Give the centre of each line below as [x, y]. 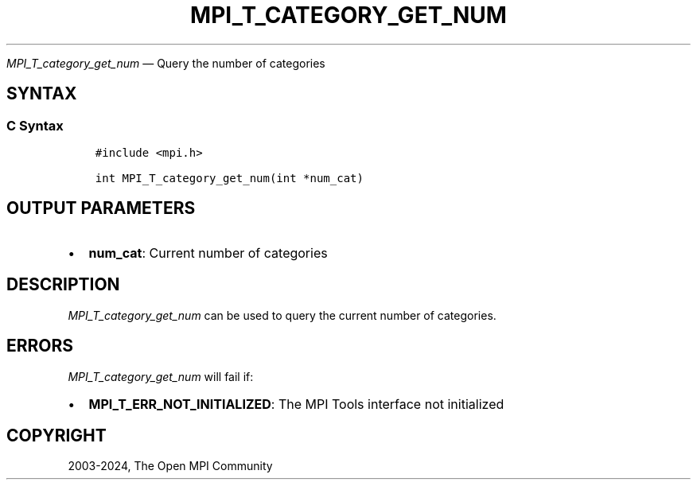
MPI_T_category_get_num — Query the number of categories [166, 63]
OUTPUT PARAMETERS [101, 208]
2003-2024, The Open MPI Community [170, 466]
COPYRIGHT [56, 435]
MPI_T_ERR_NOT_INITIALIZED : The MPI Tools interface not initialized [296, 404]
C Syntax [35, 125]
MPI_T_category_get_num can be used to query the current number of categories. [282, 315]
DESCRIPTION [63, 285]
